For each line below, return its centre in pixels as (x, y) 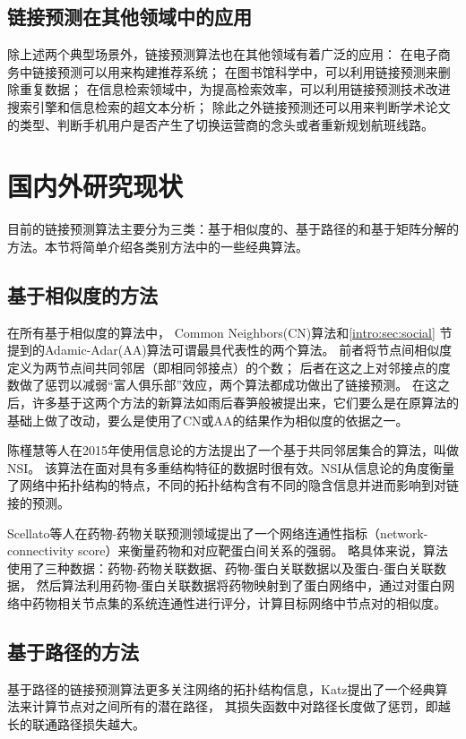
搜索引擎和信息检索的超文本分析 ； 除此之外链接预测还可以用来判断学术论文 (229, 106)
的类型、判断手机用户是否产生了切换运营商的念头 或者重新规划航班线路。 (220, 124)
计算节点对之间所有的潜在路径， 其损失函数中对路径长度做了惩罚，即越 (241, 706)
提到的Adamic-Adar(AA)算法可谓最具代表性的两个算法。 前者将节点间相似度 (230, 350)
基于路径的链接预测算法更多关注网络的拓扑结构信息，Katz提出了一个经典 (221, 688)
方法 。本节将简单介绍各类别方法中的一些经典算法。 (158, 246)
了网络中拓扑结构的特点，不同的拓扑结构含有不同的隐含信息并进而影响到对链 (233, 485)
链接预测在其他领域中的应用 (129, 17)
